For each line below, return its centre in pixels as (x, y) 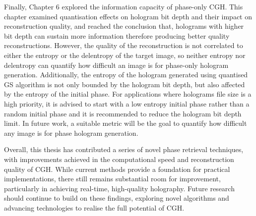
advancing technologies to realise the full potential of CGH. (94, 207)
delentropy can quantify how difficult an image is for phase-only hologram (116, 65)
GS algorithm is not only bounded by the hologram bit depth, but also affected (125, 84)
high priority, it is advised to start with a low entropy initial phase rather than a (127, 103)
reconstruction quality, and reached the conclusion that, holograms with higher (124, 26)
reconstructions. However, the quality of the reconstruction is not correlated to (124, 45)
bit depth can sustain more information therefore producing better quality (117, 35)
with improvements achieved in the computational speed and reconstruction (119, 159)
